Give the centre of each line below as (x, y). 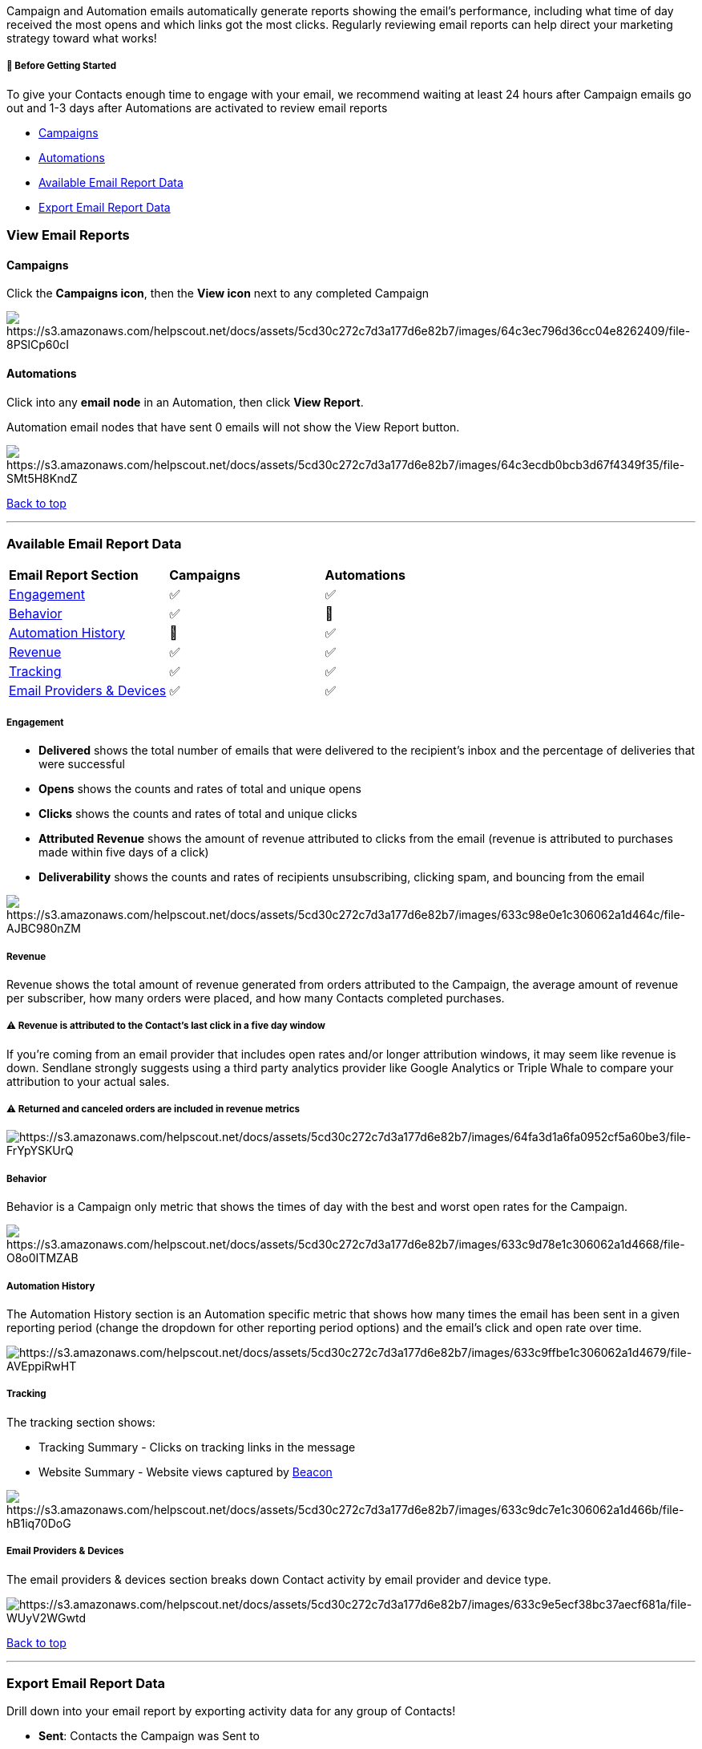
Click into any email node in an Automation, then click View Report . (185, 402)
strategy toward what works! (82, 38)
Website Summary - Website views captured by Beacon (186, 1472)
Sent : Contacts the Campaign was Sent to (149, 1736)
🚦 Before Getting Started (62, 66)
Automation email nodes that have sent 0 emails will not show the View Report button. (233, 427)
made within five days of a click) (124, 852)
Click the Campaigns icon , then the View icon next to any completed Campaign (218, 294)
